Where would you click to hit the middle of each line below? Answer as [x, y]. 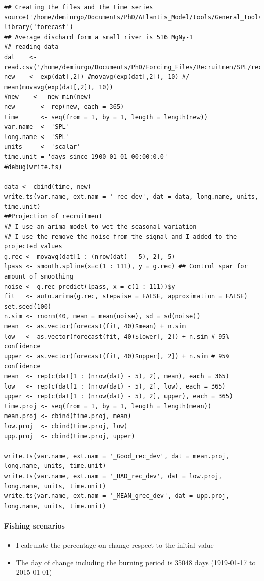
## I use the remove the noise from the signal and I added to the [121, 237]
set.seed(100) [28, 306]
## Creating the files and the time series [79, 7]
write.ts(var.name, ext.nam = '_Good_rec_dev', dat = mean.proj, [117, 456]
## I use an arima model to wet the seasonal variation [101, 227]
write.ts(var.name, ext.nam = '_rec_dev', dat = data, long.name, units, [131, 197]
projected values [33, 247]
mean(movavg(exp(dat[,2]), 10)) [59, 87]
